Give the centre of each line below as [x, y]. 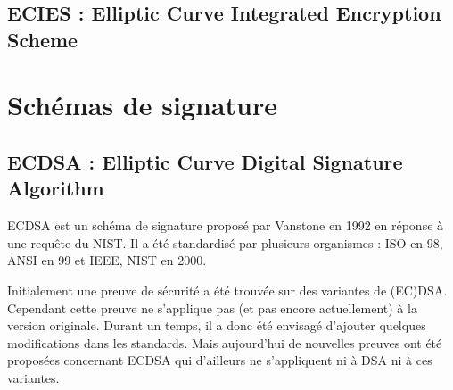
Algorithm [56, 188]
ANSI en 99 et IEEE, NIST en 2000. [107, 260]
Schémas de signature [142, 105]
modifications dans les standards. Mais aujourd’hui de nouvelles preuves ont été [225, 342]
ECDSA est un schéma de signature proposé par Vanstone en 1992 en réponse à [226, 225]
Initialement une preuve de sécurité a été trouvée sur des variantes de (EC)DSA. [227, 290]
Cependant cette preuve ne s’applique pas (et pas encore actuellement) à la [212, 307]
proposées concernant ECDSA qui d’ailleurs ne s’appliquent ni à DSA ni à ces [220, 360]
